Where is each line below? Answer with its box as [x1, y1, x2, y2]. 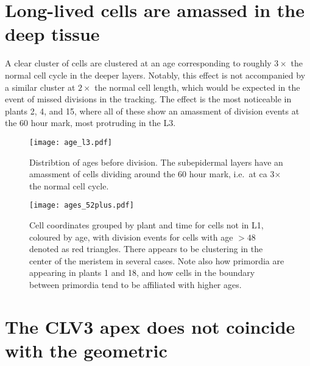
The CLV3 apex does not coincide [5, 314, 295, 339]
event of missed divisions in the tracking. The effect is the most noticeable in [5, 93, 292, 105]
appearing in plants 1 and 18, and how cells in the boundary [29, 266, 255, 279]
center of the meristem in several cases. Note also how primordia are [29, 254, 284, 267]
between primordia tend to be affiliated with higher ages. [29, 278, 242, 290]
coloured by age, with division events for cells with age [29, 230, 233, 243]
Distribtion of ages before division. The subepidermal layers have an [29, 155, 283, 168]
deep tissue [5, 21, 100, 46]
